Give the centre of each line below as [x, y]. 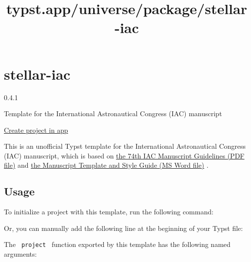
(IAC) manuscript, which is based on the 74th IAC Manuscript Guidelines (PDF [124, 155]
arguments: [20, 254]
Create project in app [36, 130]
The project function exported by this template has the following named [117, 244]
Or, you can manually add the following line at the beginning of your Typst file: [124, 228]
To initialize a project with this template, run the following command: [109, 212]
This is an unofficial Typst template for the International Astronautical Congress [125, 146]
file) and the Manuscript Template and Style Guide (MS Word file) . [106, 165]
